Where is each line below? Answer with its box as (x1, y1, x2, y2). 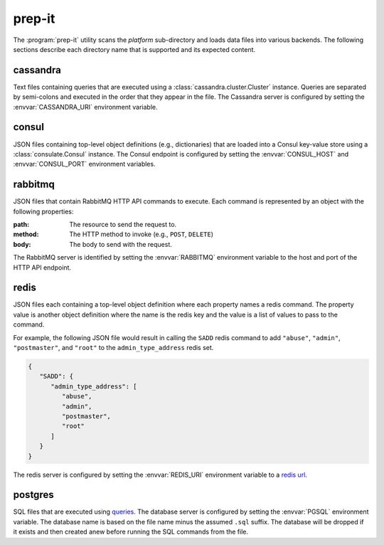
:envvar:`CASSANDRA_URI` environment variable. (13, 102, 158, 111)
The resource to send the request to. (69, 221, 177, 228)
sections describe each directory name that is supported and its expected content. (13, 45, 256, 53)
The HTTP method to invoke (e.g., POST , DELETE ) (69, 230, 213, 238)
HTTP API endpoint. (13, 263, 71, 272)
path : (13, 221, 30, 228)
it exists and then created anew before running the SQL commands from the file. (13, 527, 249, 536)
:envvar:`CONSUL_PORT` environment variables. (13, 160, 156, 169)
